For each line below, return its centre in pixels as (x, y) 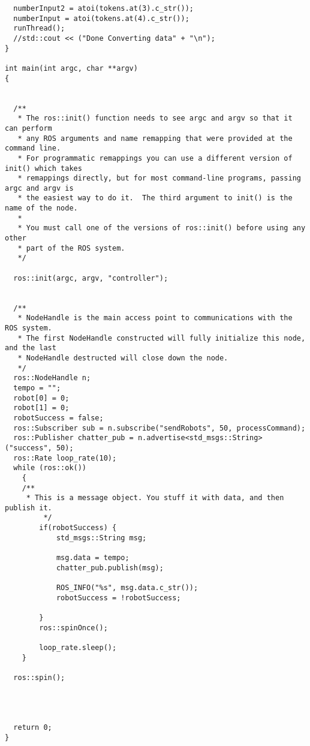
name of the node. (41, 208)
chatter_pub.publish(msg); (110, 568)
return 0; (33, 728)
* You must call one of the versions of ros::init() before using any (162, 228)
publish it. (28, 508)
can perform (28, 128)
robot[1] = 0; (41, 408)
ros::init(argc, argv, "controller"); (91, 278)
